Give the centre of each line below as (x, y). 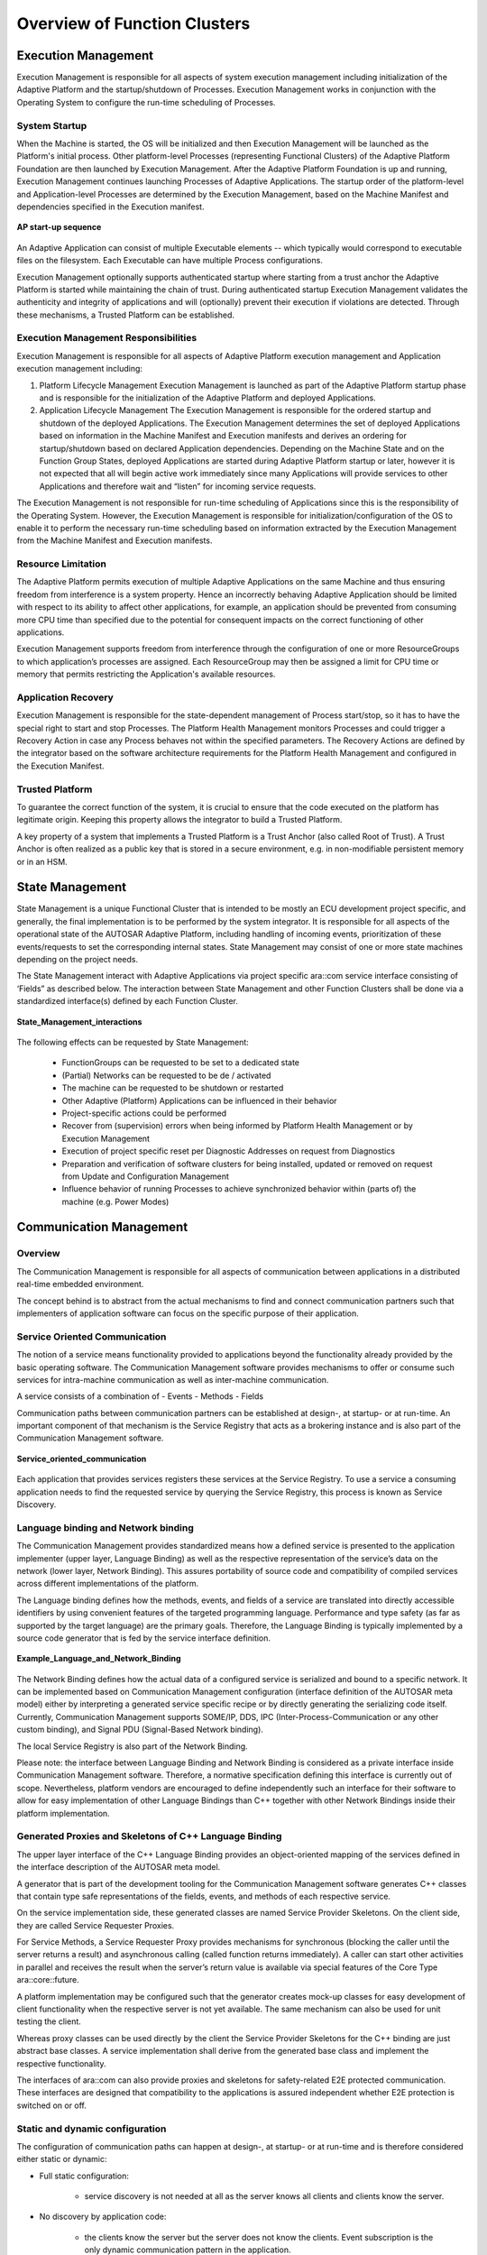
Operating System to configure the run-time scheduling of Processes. (146, 102)
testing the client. (49, 2021)
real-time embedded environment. (80, 1284)
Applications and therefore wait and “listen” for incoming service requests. (178, 486)
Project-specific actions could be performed (144, 1113)
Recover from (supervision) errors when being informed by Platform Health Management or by (238, 1126)
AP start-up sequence (59, 227)
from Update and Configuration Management (146, 1176)
